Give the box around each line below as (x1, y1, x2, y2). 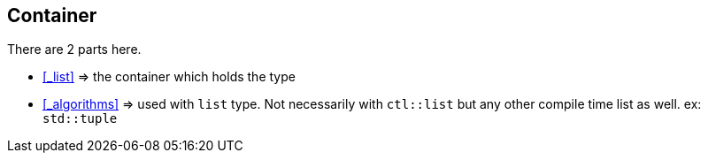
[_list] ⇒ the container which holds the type (42, 69, 296, 85)
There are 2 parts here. (7, 42, 142, 57)
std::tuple (42, 111, 118, 126)
